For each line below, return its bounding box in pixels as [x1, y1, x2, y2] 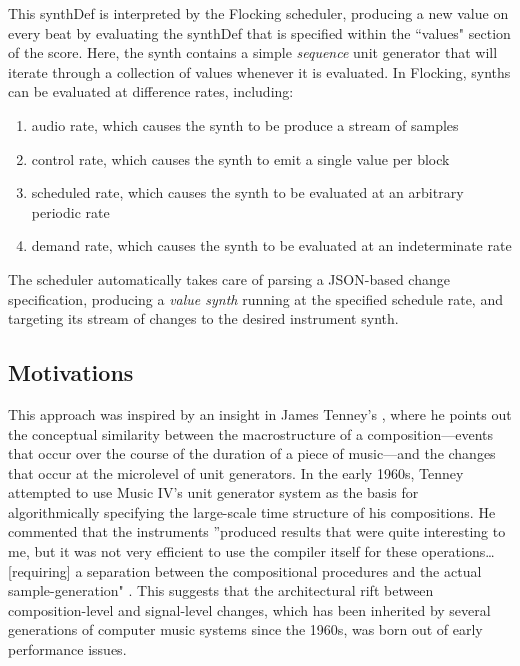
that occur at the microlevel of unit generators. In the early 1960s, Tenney [8, 462, 464, 483]
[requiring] [8, 560, 71, 581]
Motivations [8, 357, 134, 388]
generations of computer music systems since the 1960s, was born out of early [8, 619, 483, 640]
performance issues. [8, 639, 127, 660]
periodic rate [31, 201, 110, 222]
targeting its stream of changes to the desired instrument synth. [8, 308, 399, 329]
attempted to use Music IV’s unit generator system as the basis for [8, 482, 419, 503]
